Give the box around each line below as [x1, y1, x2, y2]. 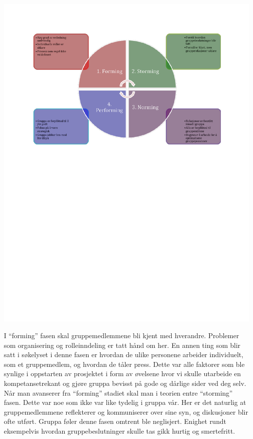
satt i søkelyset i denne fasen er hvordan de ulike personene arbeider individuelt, [4, 349, 244, 360]
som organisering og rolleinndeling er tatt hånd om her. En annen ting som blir [4, 340, 241, 350]
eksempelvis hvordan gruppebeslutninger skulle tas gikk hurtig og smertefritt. [4, 425, 235, 436]
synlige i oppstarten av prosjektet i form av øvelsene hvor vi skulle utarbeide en [4, 368, 241, 379]
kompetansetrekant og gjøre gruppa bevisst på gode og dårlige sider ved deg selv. [4, 378, 246, 388]
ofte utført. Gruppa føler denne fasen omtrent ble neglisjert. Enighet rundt [4, 416, 226, 426]
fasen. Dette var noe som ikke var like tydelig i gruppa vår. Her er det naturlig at [4, 397, 246, 407]
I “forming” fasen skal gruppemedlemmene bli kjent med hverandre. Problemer [4, 330, 239, 341]
